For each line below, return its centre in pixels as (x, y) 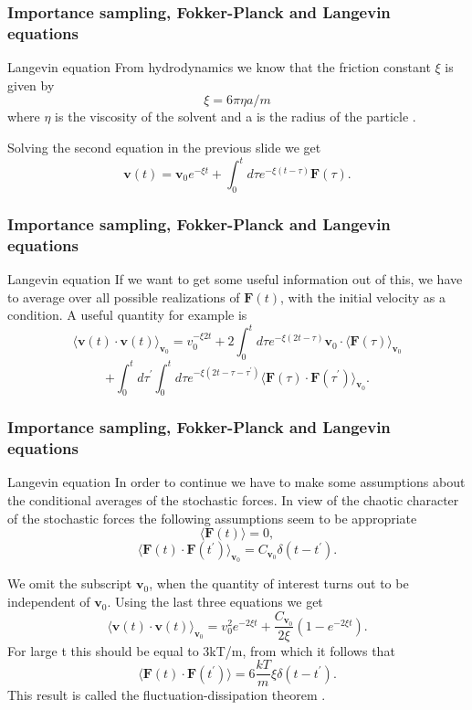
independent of (49, 602)
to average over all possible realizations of (124, 297)
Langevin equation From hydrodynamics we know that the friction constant (219, 67)
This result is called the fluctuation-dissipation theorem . (167, 695)
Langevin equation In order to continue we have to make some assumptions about (236, 482)
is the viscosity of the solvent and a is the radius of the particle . (236, 117)
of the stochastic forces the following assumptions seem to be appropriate (212, 518)
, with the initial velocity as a (363, 297)
